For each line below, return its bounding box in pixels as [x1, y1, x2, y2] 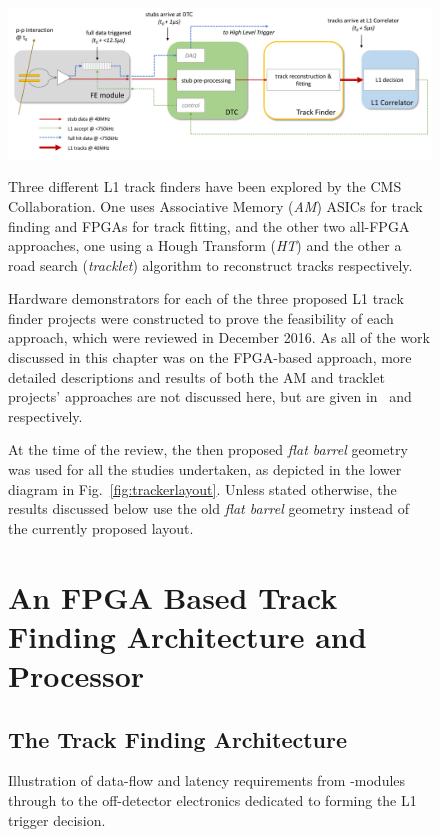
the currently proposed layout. [8, 517, 194, 538]
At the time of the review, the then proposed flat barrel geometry [8, 439, 408, 460]
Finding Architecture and [8, 615, 367, 656]
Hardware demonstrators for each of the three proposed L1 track [8, 288, 404, 309]
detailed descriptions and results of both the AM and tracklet [8, 366, 385, 387]
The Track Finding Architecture [8, 723, 348, 754]
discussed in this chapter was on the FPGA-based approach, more [8, 347, 412, 368]
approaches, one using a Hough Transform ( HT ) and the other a [8, 235, 402, 256]
